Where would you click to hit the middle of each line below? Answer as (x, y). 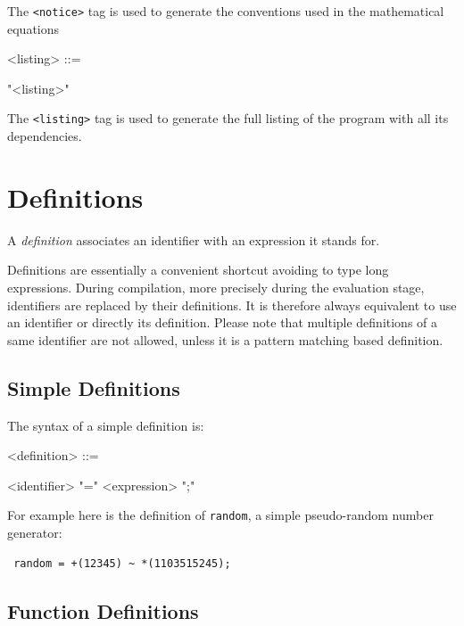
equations (33, 28)
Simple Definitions (94, 387)
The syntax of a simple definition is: (106, 425)
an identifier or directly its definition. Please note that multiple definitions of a (223, 322)
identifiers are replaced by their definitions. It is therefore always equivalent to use (232, 305)
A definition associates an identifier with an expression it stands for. (194, 239)
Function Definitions (103, 610)
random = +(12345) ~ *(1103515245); (122, 563)
